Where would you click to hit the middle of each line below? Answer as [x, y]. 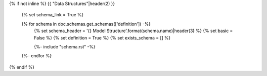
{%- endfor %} [37, 56]
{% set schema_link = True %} [53, 15]
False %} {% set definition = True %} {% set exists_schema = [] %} [102, 38]
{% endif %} [22, 67]
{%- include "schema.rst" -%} [65, 46]
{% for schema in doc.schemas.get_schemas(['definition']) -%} [86, 24]
